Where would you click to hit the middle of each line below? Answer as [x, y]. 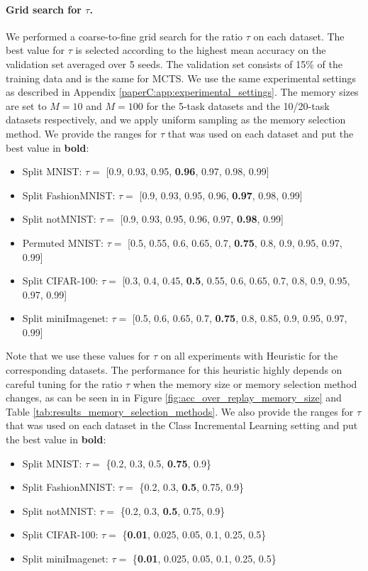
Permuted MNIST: [63, 242]
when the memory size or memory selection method [245, 383]
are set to [26, 105]
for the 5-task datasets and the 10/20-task [238, 105]
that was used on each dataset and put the [261, 133]
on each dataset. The [299, 36]
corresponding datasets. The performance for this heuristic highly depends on [174, 370]
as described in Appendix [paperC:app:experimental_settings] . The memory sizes [182, 92]
